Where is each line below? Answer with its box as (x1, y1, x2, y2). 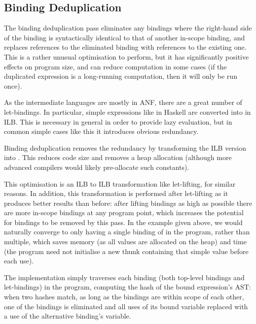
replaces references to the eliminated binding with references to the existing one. (4, 42, 247, 52)
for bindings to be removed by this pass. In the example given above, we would (4, 217, 243, 227)
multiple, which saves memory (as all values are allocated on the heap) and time (4, 236, 247, 247)
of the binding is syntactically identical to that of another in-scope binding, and (4, 32, 245, 42)
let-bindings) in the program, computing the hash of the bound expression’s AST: (4, 282, 251, 292)
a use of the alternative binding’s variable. (4, 311, 131, 321)
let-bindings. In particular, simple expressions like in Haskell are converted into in (4, 106, 251, 117)
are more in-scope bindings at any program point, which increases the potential (4, 207, 244, 218)
